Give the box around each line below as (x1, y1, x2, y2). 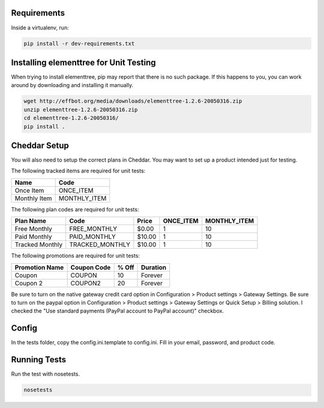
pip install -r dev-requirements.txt (23, 40, 135, 47)
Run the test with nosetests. (11, 370, 80, 378)
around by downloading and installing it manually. (11, 82, 134, 89)
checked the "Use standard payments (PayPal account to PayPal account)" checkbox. (11, 307, 224, 315)
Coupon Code (70, 263, 111, 272)
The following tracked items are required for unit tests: (11, 167, 146, 174)
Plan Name (14, 217, 47, 225)
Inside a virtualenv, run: (11, 24, 69, 31)
